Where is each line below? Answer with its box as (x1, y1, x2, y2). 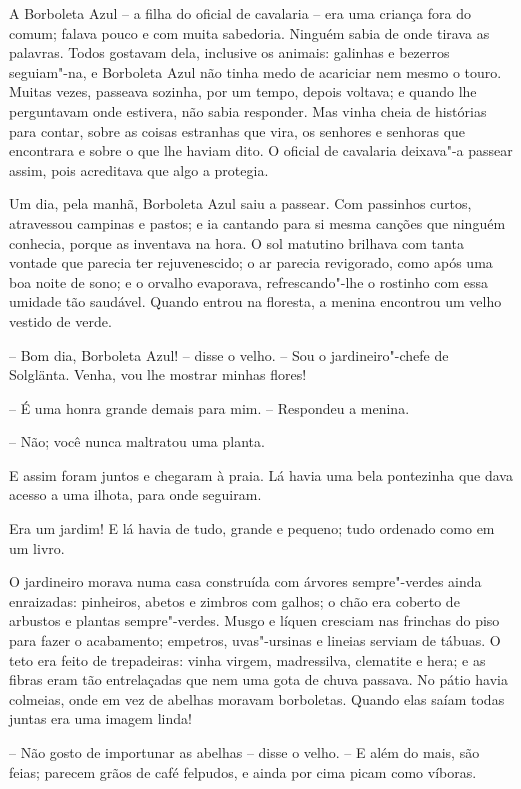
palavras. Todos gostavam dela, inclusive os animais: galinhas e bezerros (9, 42, 450, 63)
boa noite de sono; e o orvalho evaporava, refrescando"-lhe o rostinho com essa (9, 271, 489, 292)
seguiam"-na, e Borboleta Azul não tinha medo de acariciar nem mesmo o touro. (9, 61, 502, 82)
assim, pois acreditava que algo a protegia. (9, 159, 269, 180)
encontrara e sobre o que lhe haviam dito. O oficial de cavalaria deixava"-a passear (9, 140, 513, 161)
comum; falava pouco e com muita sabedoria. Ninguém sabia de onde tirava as (9, 22, 490, 43)
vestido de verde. (9, 310, 112, 331)
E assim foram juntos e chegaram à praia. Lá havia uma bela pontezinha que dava (9, 464, 513, 485)
